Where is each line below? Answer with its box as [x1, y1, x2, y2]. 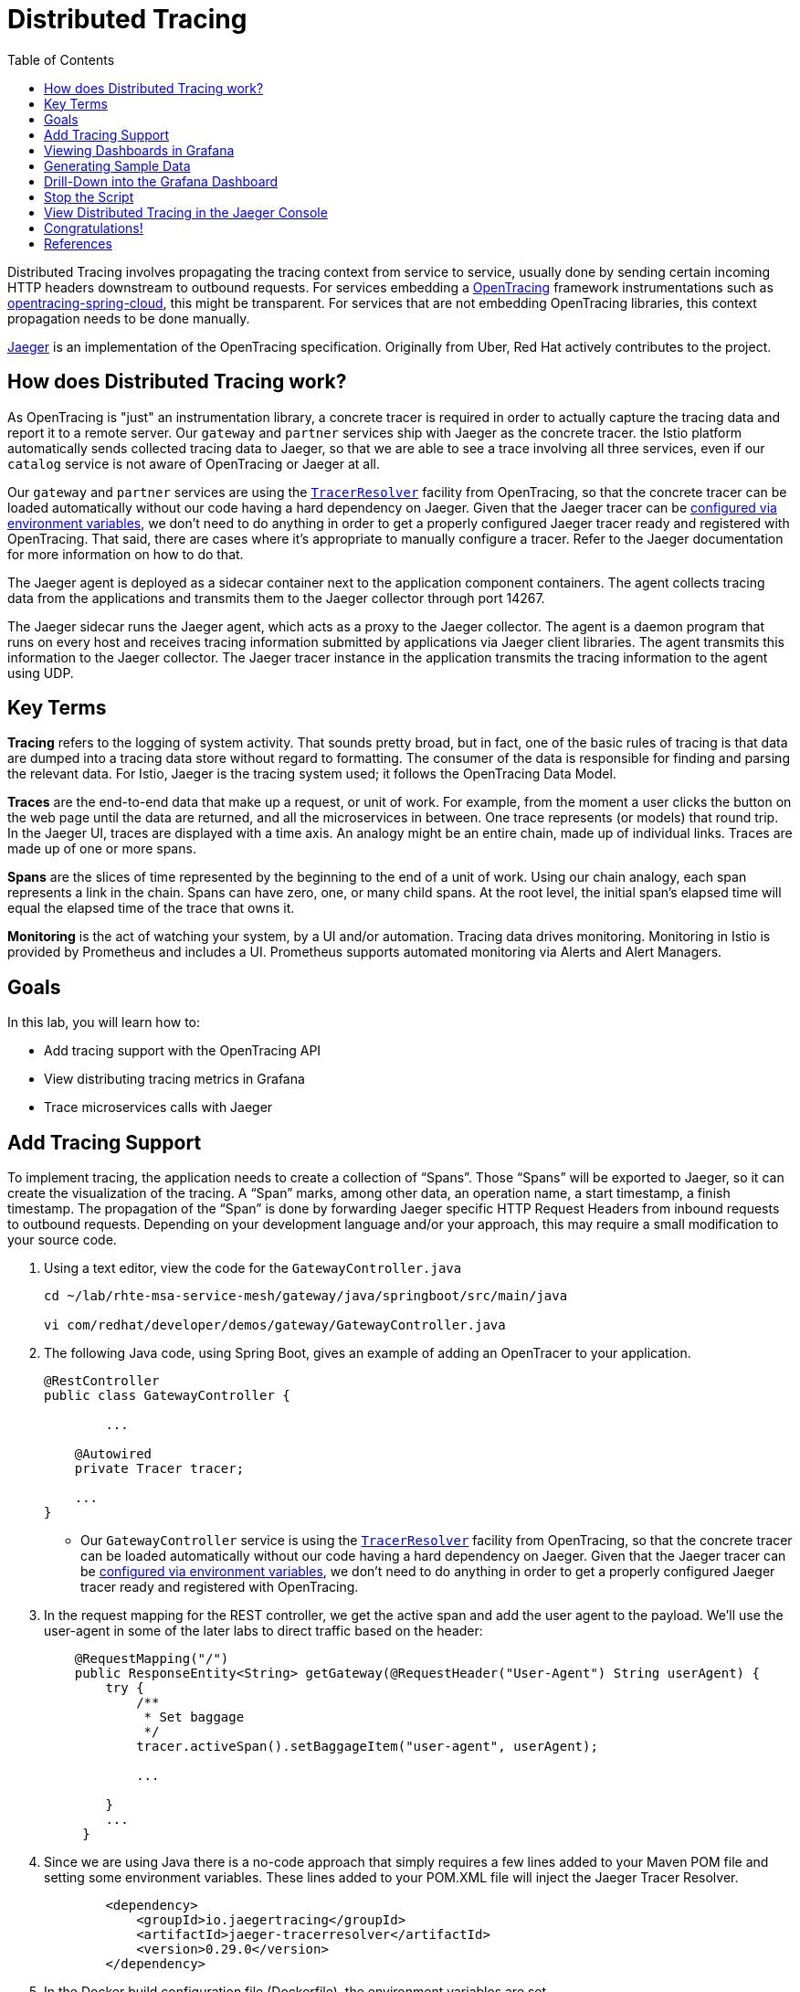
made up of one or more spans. [7, 841, 196, 857]
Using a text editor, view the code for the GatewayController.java [44, 1260, 462, 1277]
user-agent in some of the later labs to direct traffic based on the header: [44, 1623, 483, 1639]
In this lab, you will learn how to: [7, 1014, 201, 1031]
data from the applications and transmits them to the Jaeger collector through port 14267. [7, 589, 545, 606]
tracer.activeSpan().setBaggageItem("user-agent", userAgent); [136, 1739, 598, 1754]
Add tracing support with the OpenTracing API [44, 1043, 321, 1059]
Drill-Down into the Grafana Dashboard [44, 173, 279, 189]
